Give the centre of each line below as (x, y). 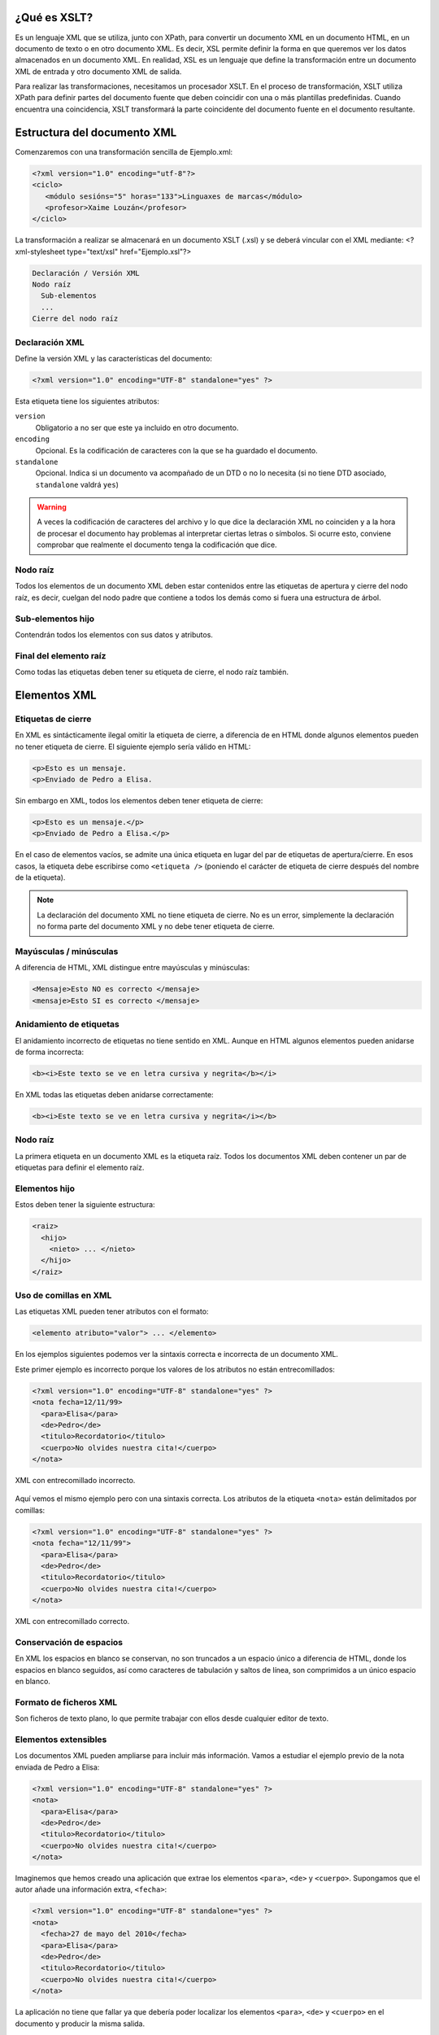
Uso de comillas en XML (63, 1296)
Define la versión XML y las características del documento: (114, 358)
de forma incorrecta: (50, 1052)
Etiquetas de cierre (53, 719)
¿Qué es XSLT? (54, 18)
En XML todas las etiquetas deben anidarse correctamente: (115, 1094)
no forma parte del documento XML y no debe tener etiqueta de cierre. (156, 926)
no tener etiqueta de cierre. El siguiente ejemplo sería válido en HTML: (133, 746)
